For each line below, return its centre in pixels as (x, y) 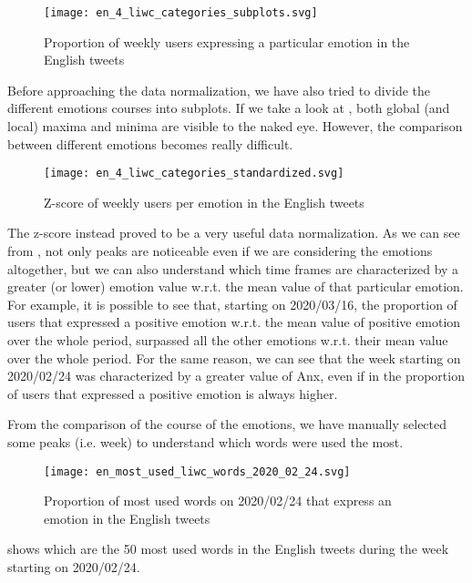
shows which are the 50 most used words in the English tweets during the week (228, 549)
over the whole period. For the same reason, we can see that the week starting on (234, 358)
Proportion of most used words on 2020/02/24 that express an (218, 501)
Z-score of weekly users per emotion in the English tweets (204, 202)
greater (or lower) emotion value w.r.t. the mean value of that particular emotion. (236, 286)
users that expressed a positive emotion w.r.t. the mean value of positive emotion (234, 322)
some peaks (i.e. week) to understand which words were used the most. (205, 442)
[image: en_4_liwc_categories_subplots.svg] (181, 13)
